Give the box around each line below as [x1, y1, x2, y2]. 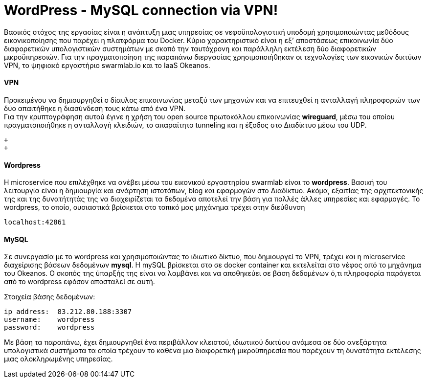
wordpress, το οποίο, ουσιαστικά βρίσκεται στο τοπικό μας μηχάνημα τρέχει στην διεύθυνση [4, 203, 305, 212]
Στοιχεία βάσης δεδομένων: [4, 292, 95, 301]
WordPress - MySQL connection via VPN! [4, 2, 278, 19]
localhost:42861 [4, 218, 66, 226]
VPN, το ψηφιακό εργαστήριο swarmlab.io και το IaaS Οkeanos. [4, 61, 210, 69]
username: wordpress [4, 315, 95, 324]
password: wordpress [4, 323, 95, 332]
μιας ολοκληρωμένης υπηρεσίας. [4, 355, 113, 363]
